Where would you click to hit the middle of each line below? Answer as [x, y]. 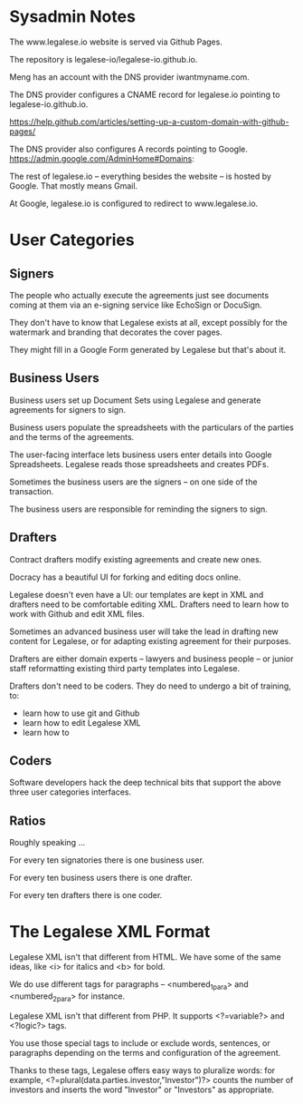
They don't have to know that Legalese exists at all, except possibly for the [148, 322]
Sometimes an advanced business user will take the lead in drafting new [144, 631]
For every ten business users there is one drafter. [101, 878]
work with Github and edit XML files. [77, 613]
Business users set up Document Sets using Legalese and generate [135, 400]
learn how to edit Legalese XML [81, 722]
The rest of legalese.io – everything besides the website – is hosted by [140, 176]
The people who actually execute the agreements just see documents [139, 295]
